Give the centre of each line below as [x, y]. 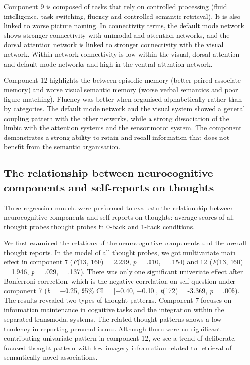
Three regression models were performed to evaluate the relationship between [119, 207]
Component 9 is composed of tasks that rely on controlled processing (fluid [116, 6]
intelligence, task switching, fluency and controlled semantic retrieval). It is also [122, 16]
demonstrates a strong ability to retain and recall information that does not [117, 137]
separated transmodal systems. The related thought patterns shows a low [113, 319]
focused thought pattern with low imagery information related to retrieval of [118, 347]
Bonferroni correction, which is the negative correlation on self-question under [120, 281]
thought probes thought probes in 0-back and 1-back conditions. [100, 226]
